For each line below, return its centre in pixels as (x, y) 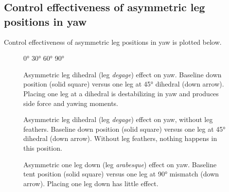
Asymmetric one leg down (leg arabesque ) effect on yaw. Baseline (120, 164)
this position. (43, 148)
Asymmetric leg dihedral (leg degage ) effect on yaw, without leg (118, 119)
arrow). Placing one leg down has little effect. (91, 183)
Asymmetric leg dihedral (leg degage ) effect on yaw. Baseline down (123, 74)
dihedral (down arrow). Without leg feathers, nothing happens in (120, 138)
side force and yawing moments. (71, 103)
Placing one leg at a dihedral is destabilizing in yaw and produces (121, 93)
